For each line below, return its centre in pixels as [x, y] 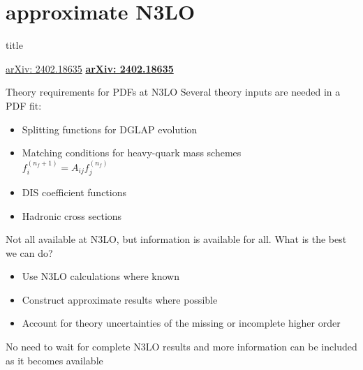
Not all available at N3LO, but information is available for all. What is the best [176, 239]
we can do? [29, 252]
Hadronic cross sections [72, 215]
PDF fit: [24, 105]
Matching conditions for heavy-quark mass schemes [132, 153]
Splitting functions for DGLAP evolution [110, 129]
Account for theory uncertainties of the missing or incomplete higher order [181, 323]
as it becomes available [54, 360]
